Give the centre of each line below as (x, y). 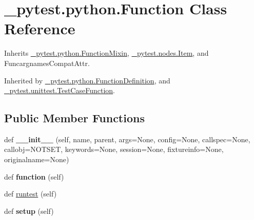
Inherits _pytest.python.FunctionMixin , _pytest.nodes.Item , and (106, 53)
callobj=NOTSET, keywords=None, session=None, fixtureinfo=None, (114, 149)
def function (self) (34, 176)
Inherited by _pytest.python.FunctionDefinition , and (87, 80)
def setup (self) (29, 211)
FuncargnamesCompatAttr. (47, 63)
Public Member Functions (74, 118)
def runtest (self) (31, 194)
